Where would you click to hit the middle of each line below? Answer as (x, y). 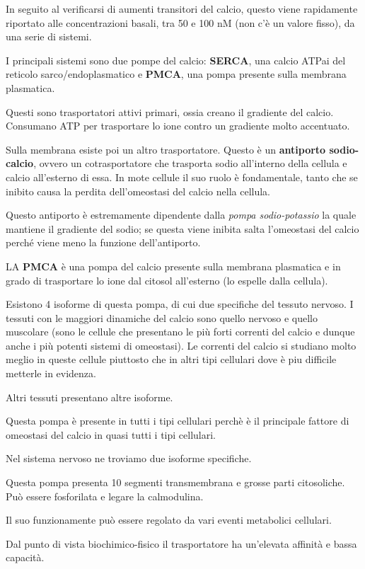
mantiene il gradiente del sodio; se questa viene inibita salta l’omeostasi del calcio (182, 228)
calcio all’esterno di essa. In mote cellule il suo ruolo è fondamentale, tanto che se (182, 177)
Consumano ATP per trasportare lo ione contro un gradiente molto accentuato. (178, 126)
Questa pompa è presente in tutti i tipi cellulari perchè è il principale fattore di (178, 421)
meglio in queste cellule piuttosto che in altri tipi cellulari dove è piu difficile (171, 359)
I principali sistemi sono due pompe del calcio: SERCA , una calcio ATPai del (176, 60)
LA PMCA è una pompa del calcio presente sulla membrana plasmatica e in (173, 266)
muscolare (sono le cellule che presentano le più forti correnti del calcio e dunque (180, 332)
